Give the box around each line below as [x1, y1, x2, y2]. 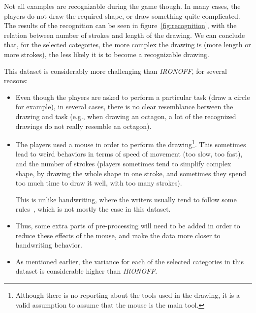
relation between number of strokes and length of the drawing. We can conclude [4, 30, 245, 40]
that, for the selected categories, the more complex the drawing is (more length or [4, 39, 251, 50]
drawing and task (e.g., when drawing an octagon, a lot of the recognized [15, 111, 236, 121]
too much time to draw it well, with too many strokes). [15, 178, 182, 188]
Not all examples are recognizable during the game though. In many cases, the [4, 1, 241, 11]
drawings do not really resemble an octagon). [15, 121, 152, 131]
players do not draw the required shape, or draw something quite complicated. [4, 10, 240, 21]
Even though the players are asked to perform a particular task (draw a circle [15, 92, 250, 102]
